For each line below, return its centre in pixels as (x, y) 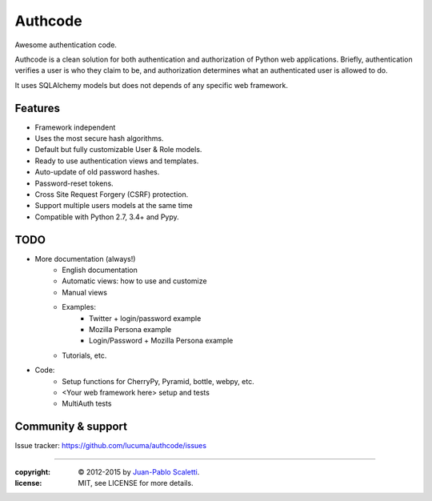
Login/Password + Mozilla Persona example (161, 341)
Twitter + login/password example (145, 318)
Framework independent (75, 127)
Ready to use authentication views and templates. (117, 161)
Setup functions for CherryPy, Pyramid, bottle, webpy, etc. (158, 381)
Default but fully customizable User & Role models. (118, 150)
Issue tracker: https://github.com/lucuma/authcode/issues (111, 446)
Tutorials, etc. (84, 355)
